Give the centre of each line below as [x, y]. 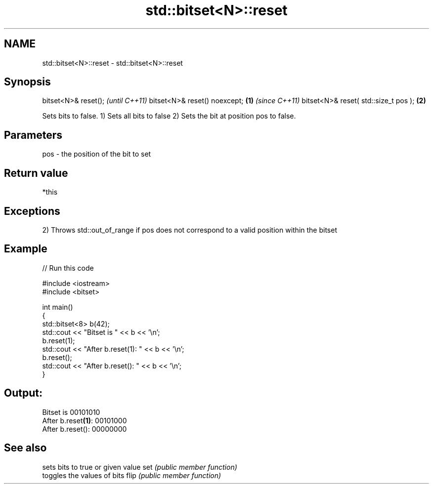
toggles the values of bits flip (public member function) [132, 475]
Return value [36, 173]
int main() [58, 307]
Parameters [33, 135]
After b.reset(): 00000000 [85, 429]
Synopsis [27, 82]
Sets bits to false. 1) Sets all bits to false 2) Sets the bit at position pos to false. [169, 116]
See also [25, 448]
